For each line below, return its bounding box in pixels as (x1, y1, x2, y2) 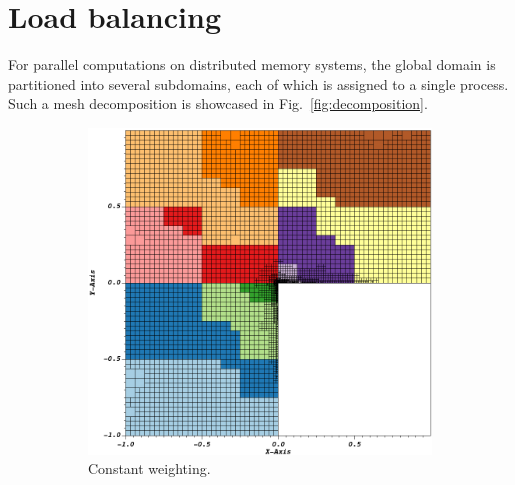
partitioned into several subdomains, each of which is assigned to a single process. (8, 73, 509, 94)
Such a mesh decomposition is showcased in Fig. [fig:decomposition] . (8, 93, 428, 114)
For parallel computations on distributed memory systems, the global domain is (8, 54, 496, 75)
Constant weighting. (88, 458, 211, 479)
